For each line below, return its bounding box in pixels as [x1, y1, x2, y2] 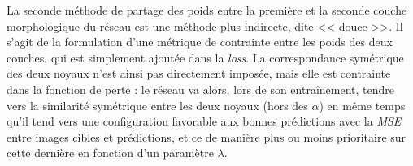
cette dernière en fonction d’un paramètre [7, 144, 214, 161]
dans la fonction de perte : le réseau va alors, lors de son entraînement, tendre [7, 80, 394, 97]
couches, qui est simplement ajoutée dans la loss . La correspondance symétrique [7, 49, 404, 66]
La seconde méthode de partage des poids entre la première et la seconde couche [7, 2, 407, 18]
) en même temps [319, 96, 406, 113]
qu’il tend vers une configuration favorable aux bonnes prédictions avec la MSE [7, 113, 402, 130]
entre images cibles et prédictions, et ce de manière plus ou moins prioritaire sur [7, 128, 406, 145]
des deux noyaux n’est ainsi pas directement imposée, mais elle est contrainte [7, 65, 391, 82]
